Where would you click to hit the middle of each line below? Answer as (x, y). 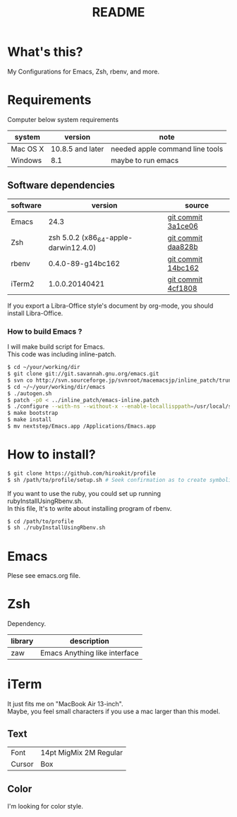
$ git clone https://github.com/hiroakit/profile (82, 473)
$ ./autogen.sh (30, 393)
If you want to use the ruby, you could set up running (84, 493)
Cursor (22, 764)
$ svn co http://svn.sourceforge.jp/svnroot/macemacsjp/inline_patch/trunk (121, 380)
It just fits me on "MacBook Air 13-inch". (65, 704)
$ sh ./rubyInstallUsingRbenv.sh (56, 528)
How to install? (52, 455)
